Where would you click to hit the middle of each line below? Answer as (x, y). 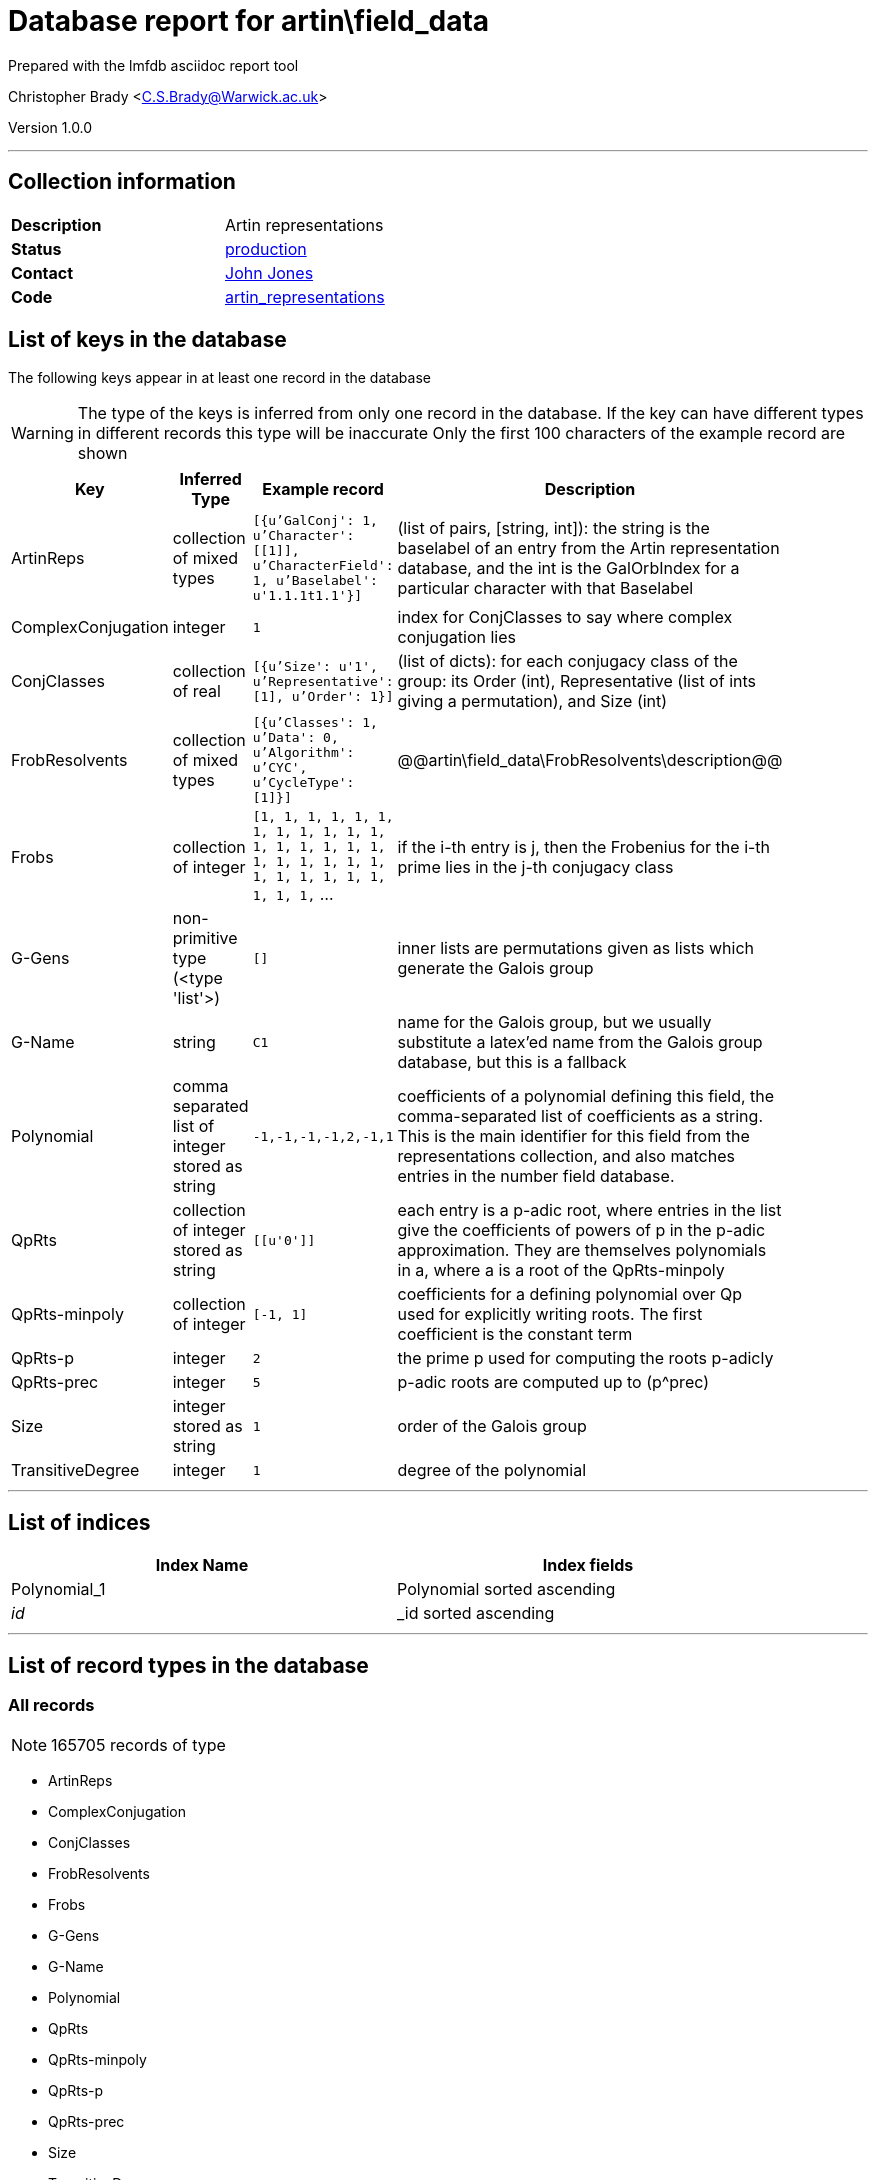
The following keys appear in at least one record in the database (219, 378)
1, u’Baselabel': (315, 581)
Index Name (202, 1565)
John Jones (269, 272)
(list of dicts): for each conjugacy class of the (567, 661)
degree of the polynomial (492, 1470)
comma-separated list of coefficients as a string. (580, 1116)
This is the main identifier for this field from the (573, 1136)
